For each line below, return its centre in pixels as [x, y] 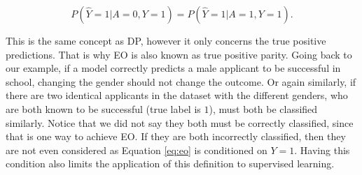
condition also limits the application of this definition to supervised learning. [170, 163]
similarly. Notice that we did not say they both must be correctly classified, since [180, 122]
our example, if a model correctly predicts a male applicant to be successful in [173, 68]
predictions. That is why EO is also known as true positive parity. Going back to [179, 54]
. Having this [322, 150]
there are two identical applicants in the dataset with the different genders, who [177, 95]
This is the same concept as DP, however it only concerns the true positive [166, 40]
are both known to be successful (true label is [103, 108]
